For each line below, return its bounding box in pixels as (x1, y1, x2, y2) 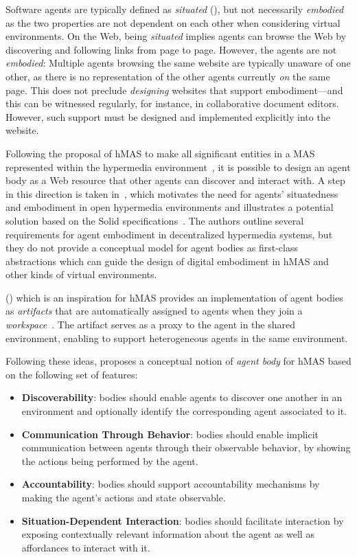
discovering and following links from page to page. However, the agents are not (5, 42, 337, 56)
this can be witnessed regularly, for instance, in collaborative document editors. (5, 96, 339, 111)
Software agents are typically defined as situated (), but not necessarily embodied (5, 2, 344, 16)
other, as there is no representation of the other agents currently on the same (5, 69, 330, 83)
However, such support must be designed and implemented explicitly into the (5, 109, 330, 124)
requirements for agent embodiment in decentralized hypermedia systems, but (5, 227, 333, 241)
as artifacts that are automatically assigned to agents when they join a (5, 304, 303, 318)
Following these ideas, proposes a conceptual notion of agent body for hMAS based (5, 354, 352, 368)
